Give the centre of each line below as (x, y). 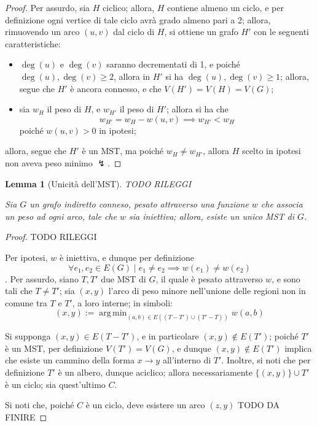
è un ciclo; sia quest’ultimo (55, 384)
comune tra (26, 302)
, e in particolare (168, 336)
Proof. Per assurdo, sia (48, 7)
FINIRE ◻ (26, 416)
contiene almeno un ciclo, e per (225, 7)
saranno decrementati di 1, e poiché (173, 64)
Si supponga (28, 336)
